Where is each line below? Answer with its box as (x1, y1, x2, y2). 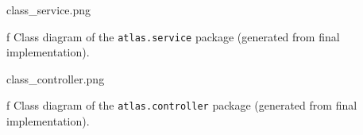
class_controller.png (6, 70, 105, 87)
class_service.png (6, 2, 91, 17)
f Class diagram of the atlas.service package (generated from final (6, 28, 340, 44)
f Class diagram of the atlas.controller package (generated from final (6, 97, 357, 114)
